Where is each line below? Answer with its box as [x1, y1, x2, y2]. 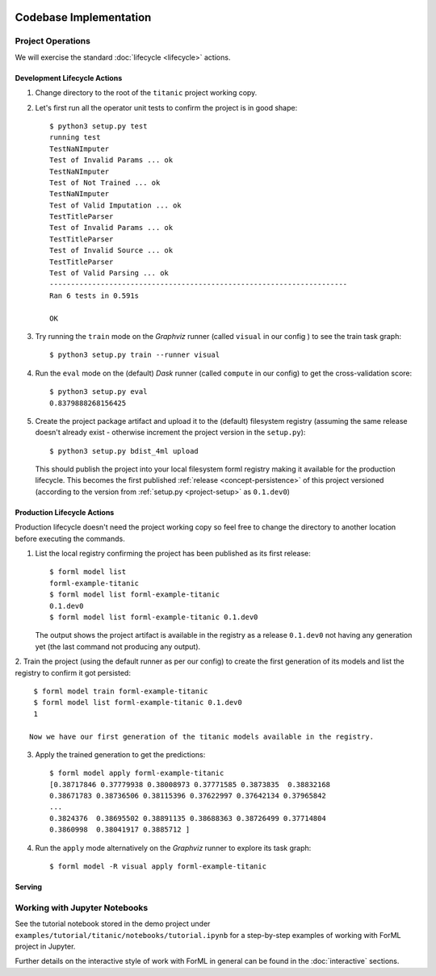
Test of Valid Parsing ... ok [49, 269, 170, 278]
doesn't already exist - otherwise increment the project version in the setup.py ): [35, 428, 306, 438]
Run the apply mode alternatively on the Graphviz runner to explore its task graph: [35, 843, 312, 852]
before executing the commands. [15, 534, 125, 543]
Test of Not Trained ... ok [49, 178, 161, 187]
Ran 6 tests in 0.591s [49, 291, 140, 300]
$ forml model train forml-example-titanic [33, 686, 209, 696]
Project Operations [15, 36, 90, 47]
